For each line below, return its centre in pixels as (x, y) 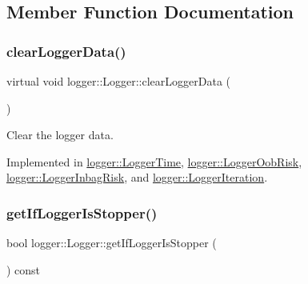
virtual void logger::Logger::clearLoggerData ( (119, 81)
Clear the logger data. (60, 135)
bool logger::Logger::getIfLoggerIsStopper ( (112, 243)
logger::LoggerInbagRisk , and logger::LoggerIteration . (137, 177)
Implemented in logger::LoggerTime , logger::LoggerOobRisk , (154, 161)
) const (24, 269)
